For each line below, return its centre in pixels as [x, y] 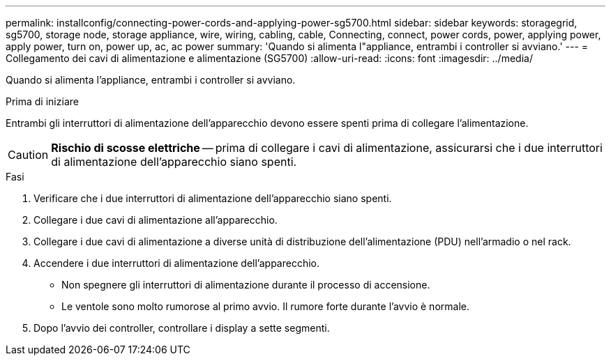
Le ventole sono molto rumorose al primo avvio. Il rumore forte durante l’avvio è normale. [265, 306]
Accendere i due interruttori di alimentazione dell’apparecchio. [177, 263]
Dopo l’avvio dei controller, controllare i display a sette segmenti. [182, 328]
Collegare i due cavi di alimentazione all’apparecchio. [156, 220]
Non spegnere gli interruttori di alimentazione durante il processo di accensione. [246, 285]
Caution [28, 155]
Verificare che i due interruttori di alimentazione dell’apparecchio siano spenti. [213, 198]
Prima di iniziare [42, 101]
